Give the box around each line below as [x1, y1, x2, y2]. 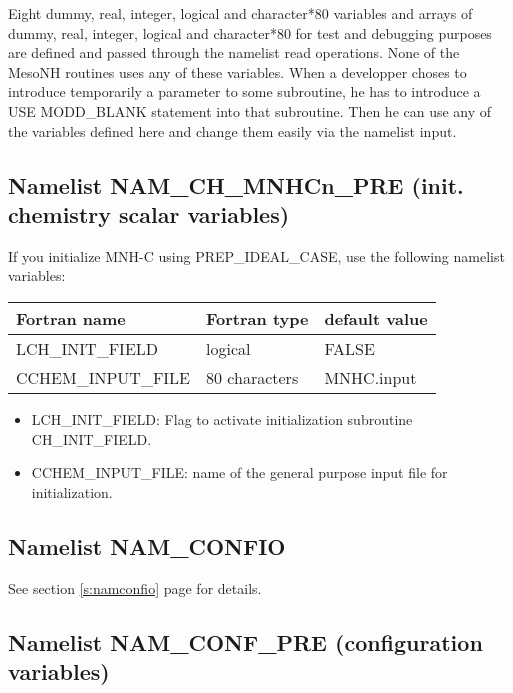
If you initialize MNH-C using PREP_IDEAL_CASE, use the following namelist [8, 245, 505, 266]
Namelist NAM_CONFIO [8, 530, 286, 561]
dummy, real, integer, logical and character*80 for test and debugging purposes [8, 22, 492, 43]
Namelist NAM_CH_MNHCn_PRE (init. [8, 169, 464, 200]
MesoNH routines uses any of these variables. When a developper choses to [8, 61, 467, 82]
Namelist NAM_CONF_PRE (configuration [8, 626, 483, 657]
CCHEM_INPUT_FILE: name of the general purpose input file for [31, 462, 448, 483]
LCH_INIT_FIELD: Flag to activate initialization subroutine [31, 408, 413, 429]
